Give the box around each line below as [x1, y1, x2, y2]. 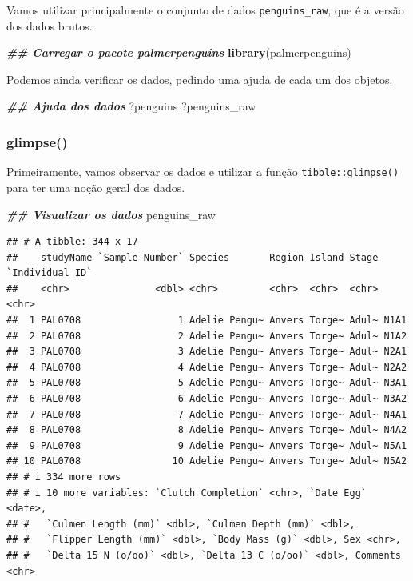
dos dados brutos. [6, 17, 93, 34]
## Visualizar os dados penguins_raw [6, 206, 216, 222]
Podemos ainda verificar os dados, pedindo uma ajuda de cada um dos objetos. [6, 70, 393, 87]
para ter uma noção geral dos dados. [6, 178, 185, 195]
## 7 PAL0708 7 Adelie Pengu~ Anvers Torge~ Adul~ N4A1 [6, 408, 407, 420]
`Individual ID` [6, 267, 93, 279]
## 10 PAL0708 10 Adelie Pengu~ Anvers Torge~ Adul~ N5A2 [6, 455, 407, 467]
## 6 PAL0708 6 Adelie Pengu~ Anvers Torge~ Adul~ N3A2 [6, 393, 407, 405]
